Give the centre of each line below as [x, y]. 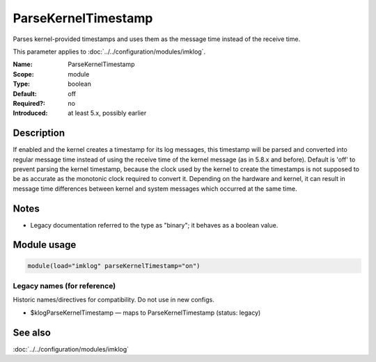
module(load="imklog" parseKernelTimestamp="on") [114, 266]
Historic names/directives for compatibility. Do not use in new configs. [114, 300]
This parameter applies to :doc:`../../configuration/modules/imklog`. [109, 52]
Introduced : [30, 113]
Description [39, 133]
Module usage [45, 245]
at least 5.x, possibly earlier [107, 113]
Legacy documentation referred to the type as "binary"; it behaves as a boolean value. [154, 225]
